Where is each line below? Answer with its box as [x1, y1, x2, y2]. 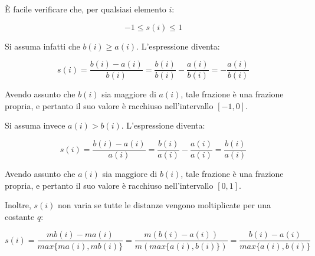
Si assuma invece [5, 119, 65, 132]
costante [5, 210, 35, 222]
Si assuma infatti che [5, 40, 80, 52]
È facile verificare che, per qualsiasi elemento [5, 3, 166, 15]
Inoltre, [5, 199, 31, 211]
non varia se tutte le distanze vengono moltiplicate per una [57, 199, 271, 211]
